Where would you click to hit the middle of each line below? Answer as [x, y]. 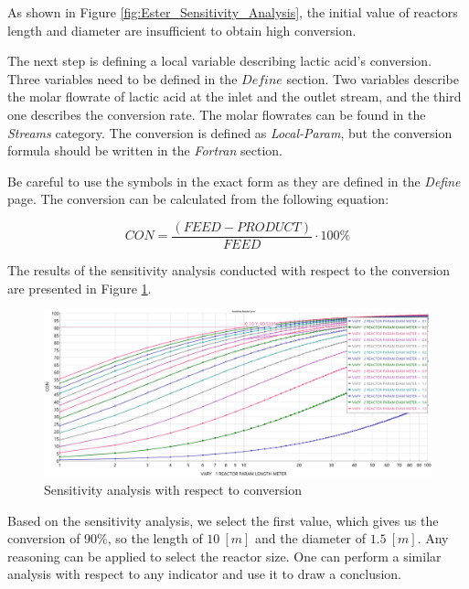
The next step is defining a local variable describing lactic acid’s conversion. [220, 61]
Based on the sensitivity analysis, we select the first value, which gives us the [223, 520]
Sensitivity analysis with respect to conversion [173, 489]
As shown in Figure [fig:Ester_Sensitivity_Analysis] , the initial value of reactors [233, 12]
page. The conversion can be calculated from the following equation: [198, 199]
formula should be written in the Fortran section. [145, 150]
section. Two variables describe [373, 78]
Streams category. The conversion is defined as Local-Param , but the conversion [230, 132]
